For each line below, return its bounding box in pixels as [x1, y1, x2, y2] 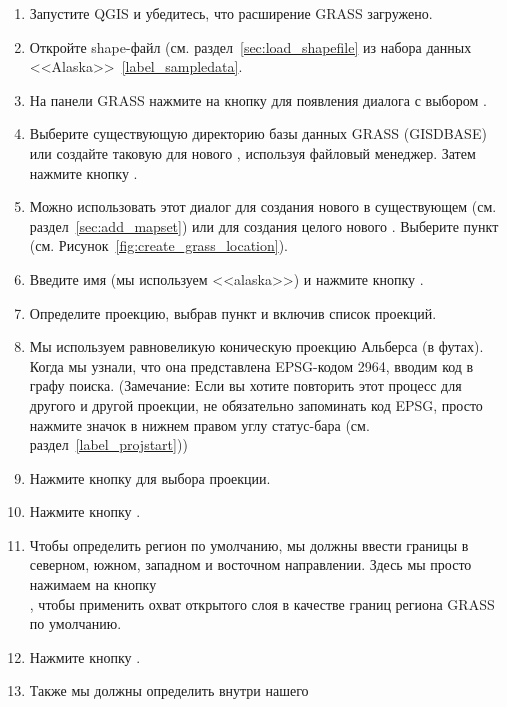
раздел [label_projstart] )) [29, 434, 188, 455]
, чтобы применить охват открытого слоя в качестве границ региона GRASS [29, 593, 495, 614]
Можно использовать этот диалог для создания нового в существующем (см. [29, 196, 497, 217]
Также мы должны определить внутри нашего [29, 680, 309, 701]
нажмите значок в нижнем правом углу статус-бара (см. [29, 414, 370, 435]
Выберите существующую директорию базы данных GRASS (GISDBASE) [29, 123, 487, 144]
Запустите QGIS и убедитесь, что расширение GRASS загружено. [29, 3, 433, 23]
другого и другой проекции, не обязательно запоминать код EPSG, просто [29, 394, 483, 415]
